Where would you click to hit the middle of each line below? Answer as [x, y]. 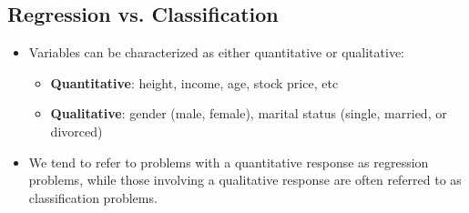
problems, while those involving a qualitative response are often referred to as [245, 180]
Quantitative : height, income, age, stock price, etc [194, 82]
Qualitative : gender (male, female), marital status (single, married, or [249, 113]
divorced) [76, 131]
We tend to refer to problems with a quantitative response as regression [229, 162]
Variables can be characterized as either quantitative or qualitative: [216, 52]
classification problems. [93, 197]
